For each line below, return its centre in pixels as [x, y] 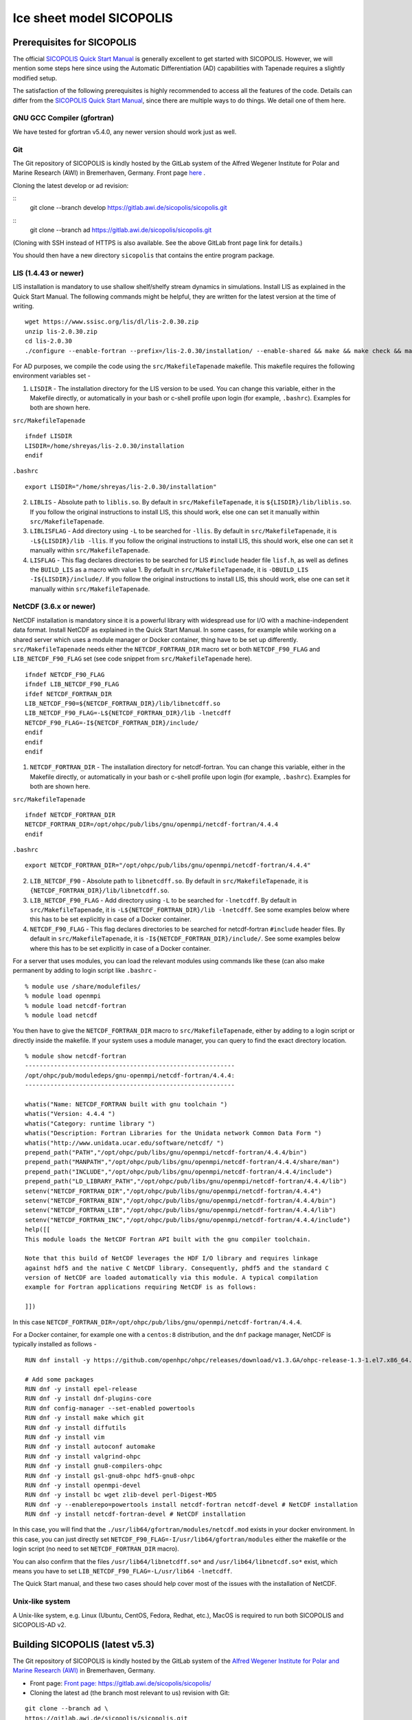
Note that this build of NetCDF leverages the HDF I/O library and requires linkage [172, 1258]
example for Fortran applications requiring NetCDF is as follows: [141, 1287]
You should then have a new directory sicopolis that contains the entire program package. [144, 255]
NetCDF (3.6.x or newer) [54, 607]
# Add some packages [59, 1379]
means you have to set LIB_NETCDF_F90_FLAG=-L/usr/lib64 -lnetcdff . [123, 1571]
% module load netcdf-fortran [76, 1006]
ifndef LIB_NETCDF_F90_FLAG [72, 684]
